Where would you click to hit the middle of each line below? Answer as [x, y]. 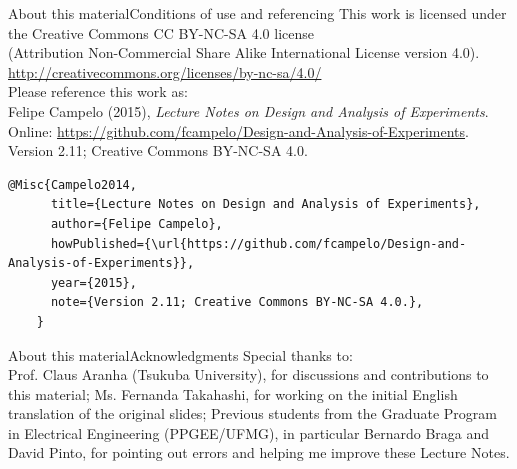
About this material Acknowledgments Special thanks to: [180, 354]
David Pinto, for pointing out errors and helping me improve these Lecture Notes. [259, 452]
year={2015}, [93, 282]
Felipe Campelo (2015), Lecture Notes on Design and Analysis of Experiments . [248, 110]
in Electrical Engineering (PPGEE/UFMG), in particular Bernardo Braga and [249, 432]
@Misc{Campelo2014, [72, 184]
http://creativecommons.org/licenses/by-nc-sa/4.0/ [165, 71]
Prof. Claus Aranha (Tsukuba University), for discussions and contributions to [248, 374]
